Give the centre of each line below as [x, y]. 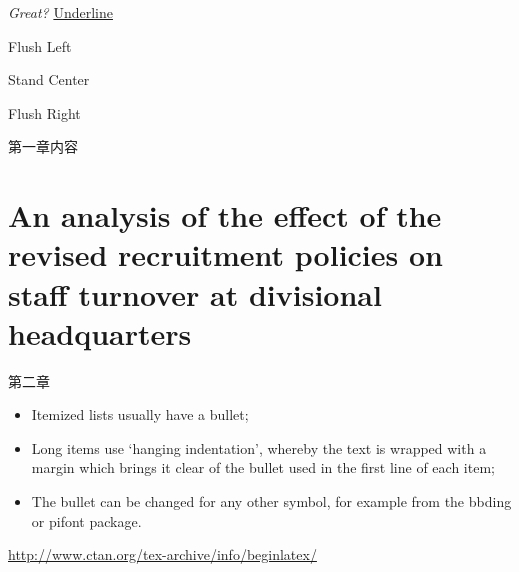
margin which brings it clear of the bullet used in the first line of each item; [263, 467]
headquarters [100, 332]
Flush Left [40, 45]
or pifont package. [86, 520]
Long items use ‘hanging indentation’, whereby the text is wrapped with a [259, 447]
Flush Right [44, 112]
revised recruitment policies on [225, 254]
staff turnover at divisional [195, 293]
